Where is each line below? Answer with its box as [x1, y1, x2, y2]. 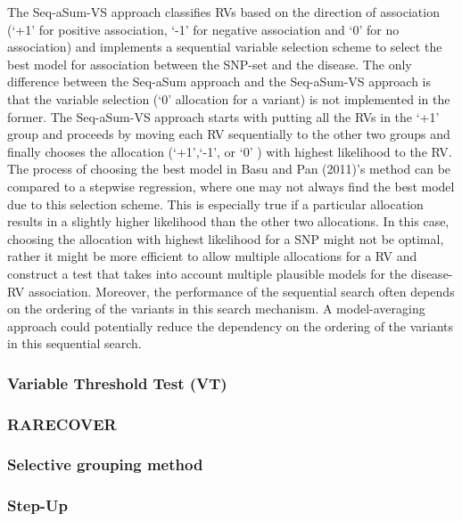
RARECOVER [7, 412, 117, 435]
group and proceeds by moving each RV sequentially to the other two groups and [7, 125, 450, 143]
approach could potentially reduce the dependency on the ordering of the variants [7, 316, 454, 335]
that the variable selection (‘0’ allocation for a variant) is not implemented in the [7, 89, 450, 108]
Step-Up [7, 494, 69, 517]
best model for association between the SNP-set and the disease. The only [7, 54, 412, 73]
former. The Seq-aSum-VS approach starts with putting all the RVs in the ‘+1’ [7, 107, 440, 126]
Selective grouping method [7, 453, 203, 476]
